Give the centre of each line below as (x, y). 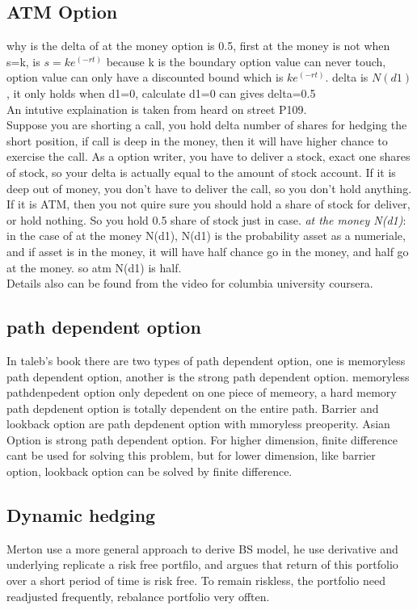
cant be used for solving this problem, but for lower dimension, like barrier (191, 455)
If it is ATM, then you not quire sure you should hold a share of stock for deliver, (208, 204)
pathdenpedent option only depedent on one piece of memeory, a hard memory (202, 392)
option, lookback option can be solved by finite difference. (150, 471)
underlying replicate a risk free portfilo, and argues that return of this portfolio (202, 564)
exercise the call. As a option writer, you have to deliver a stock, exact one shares (208, 156)
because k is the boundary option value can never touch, (246, 61)
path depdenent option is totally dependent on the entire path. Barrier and (193, 408)
